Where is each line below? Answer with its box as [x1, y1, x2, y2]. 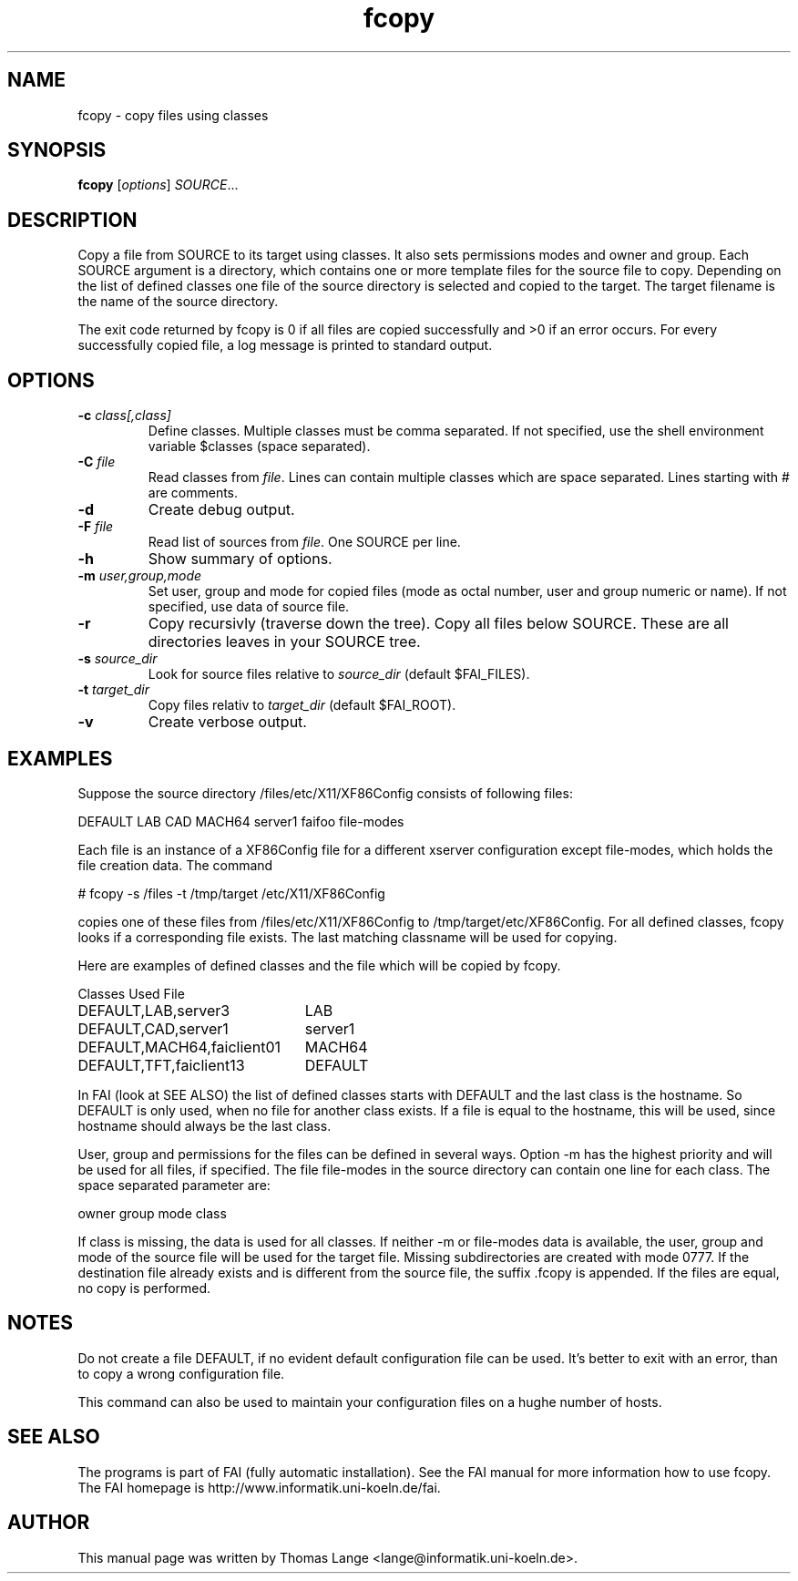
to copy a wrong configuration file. [77, 1365, 285, 1381]
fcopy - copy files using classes [77, 107, 269, 123]
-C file [77, 454, 116, 470]
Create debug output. [148, 500, 295, 519]
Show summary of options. [148, 549, 332, 569]
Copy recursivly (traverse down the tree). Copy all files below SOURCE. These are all [148, 614, 729, 633]
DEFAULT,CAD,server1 [77, 1019, 229, 1038]
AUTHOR [7, 1511, 90, 1535]
